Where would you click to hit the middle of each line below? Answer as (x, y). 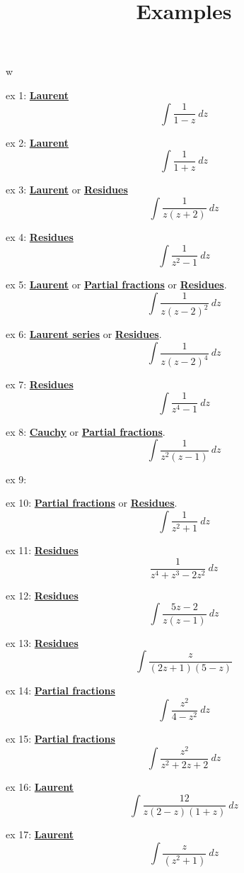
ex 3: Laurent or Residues (67, 190)
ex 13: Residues (42, 642)
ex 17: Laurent (40, 834)
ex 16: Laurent (40, 787)
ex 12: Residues (42, 595)
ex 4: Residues (40, 237)
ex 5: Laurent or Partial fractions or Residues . (116, 284)
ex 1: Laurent (37, 95)
